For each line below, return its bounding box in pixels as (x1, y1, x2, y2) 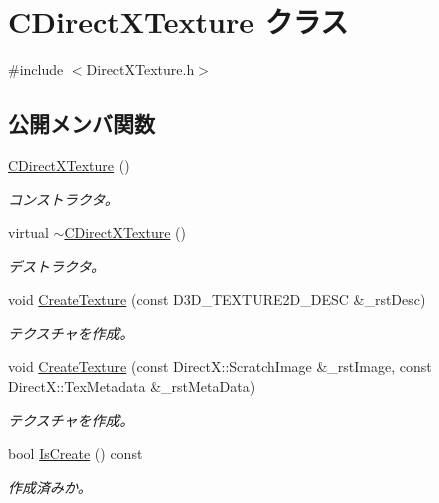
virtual (8, 222, 49, 243)
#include (8, 59, 64, 80)
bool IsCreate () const (8, 443, 143, 464)
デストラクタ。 (8, 255, 106, 276)
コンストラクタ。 (8, 188, 119, 209)
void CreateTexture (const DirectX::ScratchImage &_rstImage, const (8, 356, 432, 377)
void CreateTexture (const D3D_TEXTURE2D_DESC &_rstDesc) (8, 289, 426, 310)
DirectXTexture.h (86, 59, 195, 80)
